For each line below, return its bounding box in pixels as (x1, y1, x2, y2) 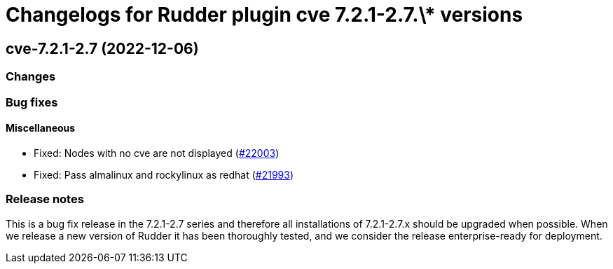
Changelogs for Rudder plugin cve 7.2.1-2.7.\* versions (6, 3, 523, 27)
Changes (6, 69, 56, 84)
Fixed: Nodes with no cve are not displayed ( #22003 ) (34, 146, 280, 159)
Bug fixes (6, 95, 58, 109)
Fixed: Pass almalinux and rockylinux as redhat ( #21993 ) (34, 168, 294, 181)
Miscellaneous (6, 122, 76, 134)
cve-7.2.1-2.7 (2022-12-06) (6, 39, 199, 57)
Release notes (6, 192, 84, 207)
